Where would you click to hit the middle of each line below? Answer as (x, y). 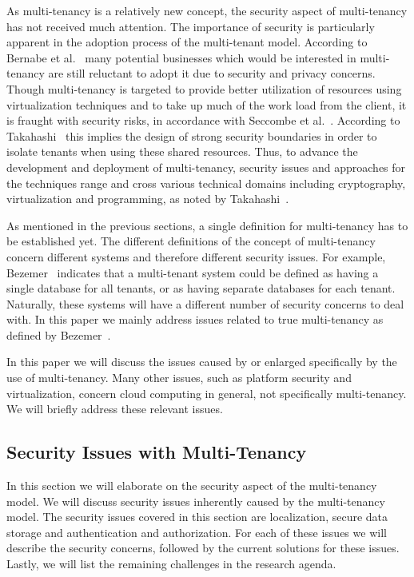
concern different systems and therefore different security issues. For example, (196, 256)
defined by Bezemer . (59, 334)
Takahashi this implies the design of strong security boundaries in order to (192, 135)
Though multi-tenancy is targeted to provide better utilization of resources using (204, 88)
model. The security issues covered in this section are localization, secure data (197, 517)
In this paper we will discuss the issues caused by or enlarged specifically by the (202, 362)
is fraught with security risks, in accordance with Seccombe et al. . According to (203, 120)
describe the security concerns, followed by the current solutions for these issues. (203, 548)
